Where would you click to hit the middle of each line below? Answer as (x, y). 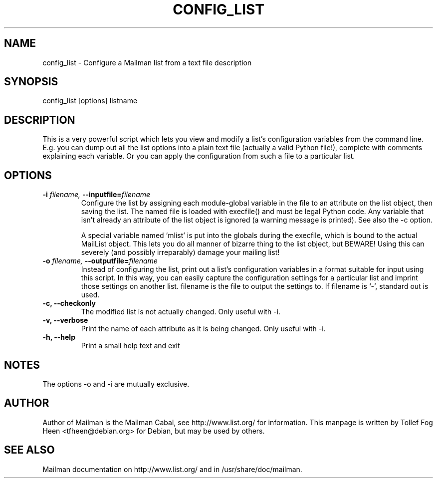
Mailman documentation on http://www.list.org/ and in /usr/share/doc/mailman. (172, 469)
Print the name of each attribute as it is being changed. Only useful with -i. (203, 329)
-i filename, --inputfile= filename (97, 195)
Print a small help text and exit (130, 346)
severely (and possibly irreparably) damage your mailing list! (180, 252)
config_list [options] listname (90, 101)
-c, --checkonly (69, 303)
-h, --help (59, 337)
